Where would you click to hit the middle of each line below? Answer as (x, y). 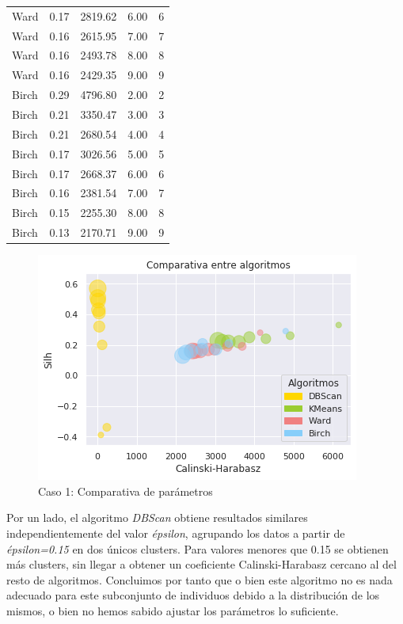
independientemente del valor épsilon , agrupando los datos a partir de (176, 533)
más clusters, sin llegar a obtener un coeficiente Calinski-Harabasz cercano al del (201, 564)
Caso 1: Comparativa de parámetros (125, 491)
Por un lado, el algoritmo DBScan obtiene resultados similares (157, 517)
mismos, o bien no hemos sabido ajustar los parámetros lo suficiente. (173, 610)
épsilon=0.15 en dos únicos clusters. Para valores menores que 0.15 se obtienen (198, 548)
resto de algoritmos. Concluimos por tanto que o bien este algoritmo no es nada (200, 579)
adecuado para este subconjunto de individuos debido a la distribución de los (193, 595)
